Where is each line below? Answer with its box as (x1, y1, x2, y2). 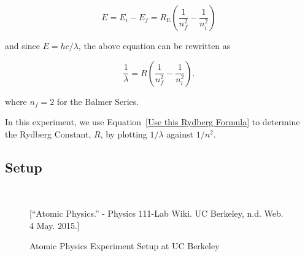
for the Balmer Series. (56, 95, 139, 107)
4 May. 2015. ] (29, 219, 80, 231)
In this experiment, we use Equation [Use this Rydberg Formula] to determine (5, 115, 300, 128)
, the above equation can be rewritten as (78, 39, 231, 52)
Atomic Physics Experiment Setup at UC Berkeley (29, 239, 220, 252)
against (166, 127, 194, 140)
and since (5, 39, 40, 52)
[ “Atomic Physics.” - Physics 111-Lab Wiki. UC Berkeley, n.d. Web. (29, 207, 284, 220)
